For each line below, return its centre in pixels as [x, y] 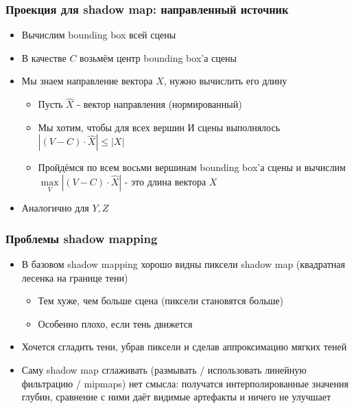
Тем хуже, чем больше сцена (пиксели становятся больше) [161, 301]
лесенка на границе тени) [75, 277]
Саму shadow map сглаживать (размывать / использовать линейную [164, 370]
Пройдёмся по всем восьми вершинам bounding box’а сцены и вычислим [192, 167]
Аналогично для [55, 208]
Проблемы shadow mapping [82, 238]
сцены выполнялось [239, 127]
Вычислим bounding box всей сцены [99, 35]
